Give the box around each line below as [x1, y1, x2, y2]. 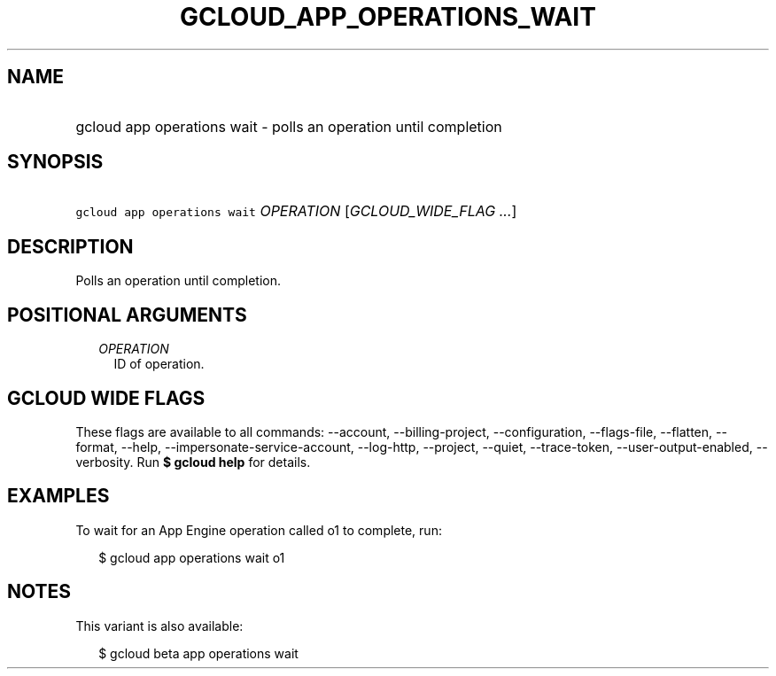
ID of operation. [113, 356, 205, 372]
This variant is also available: [75, 618, 244, 633]
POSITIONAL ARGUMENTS [7, 303, 247, 326]
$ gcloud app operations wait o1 [98, 549, 285, 565]
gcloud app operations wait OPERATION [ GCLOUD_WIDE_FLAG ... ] [75, 202, 517, 221]
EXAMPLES [7, 485, 110, 508]
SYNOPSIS [7, 151, 104, 174]
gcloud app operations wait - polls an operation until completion [75, 117, 502, 136]
